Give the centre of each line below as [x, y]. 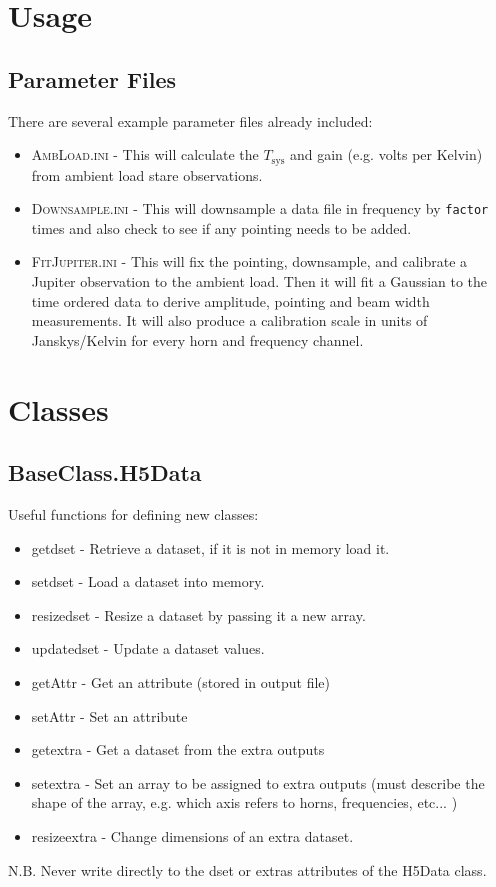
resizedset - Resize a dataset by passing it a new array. [198, 614]
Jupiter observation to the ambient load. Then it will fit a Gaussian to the [259, 281]
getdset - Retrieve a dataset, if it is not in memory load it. [210, 547]
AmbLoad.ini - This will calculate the [145, 154]
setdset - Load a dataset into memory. [148, 581]
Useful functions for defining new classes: [133, 514]
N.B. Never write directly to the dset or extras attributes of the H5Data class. [247, 869]
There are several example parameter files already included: [190, 120]
